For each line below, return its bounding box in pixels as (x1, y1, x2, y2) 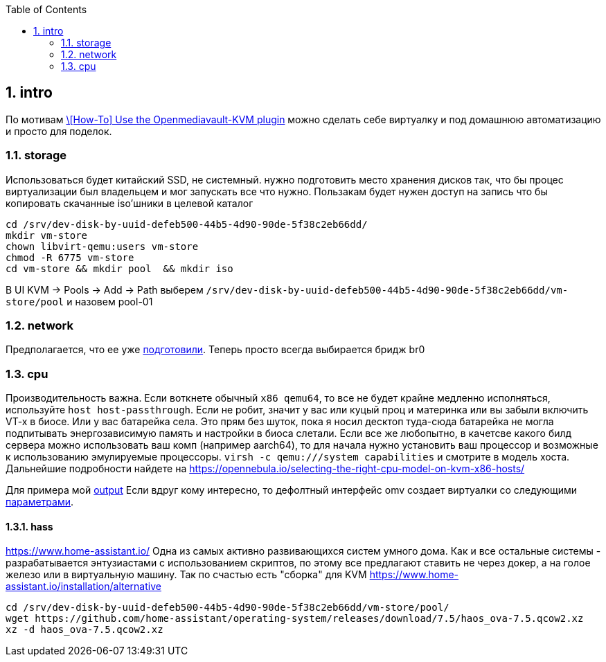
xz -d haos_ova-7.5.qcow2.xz (6, 624, 163, 636)
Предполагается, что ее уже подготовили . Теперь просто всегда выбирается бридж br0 (6, 343, 425, 356)
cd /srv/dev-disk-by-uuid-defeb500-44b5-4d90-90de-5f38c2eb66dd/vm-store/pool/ (6, 602, 449, 614)
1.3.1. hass (6, 520, 53, 533)
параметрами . (6, 496, 74, 508)
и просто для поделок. (6, 125, 112, 137)
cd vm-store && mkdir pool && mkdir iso (6, 262, 233, 274)
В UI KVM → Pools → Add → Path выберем (6, 283, 204, 296)
